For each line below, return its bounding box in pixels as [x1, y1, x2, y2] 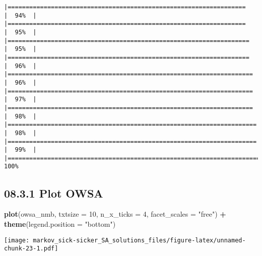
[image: [4, 236, 30, 244]
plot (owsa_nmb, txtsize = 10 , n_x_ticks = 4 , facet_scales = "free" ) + [4, 209, 226, 219]
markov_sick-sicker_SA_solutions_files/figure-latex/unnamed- [33, 236, 246, 244]
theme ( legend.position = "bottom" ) [4, 218, 116, 229]
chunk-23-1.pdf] [4, 245, 58, 252]
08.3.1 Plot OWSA [4, 185, 103, 201]
